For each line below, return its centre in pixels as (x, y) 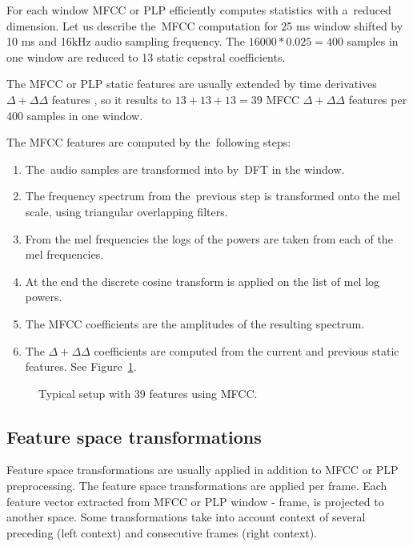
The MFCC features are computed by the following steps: (149, 142)
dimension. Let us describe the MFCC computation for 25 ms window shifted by (205, 25)
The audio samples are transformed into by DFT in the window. (185, 169)
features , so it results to (112, 99)
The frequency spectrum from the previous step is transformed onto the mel (213, 196)
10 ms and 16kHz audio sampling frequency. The (126, 41)
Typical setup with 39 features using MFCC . (148, 393)
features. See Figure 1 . (81, 366)
